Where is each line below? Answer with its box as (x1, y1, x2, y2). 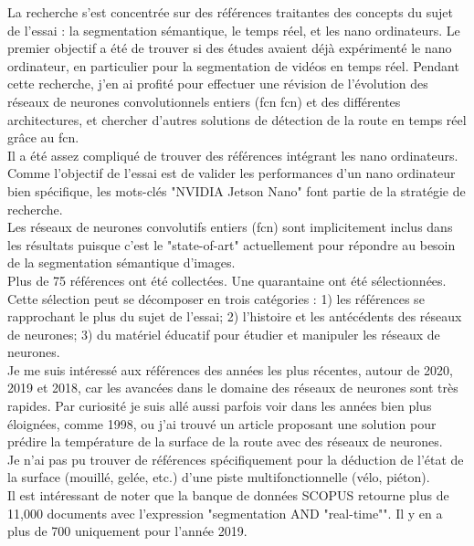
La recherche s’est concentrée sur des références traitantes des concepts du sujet (7, 3, 453, 21)
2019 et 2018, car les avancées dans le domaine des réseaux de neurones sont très (7, 378, 458, 397)
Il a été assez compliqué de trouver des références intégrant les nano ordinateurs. (7, 145, 458, 164)
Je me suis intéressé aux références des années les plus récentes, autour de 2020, (7, 360, 453, 379)
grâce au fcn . (7, 128, 79, 147)
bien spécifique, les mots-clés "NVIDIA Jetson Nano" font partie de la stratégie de (7, 181, 466, 200)
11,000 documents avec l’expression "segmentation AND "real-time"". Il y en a (7, 503, 443, 522)
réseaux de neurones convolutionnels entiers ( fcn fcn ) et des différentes (7, 91, 401, 110)
